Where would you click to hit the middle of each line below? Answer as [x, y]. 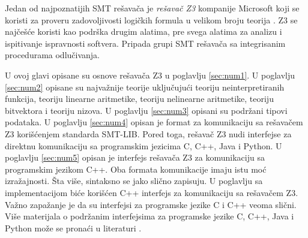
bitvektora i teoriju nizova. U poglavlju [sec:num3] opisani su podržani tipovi [146, 110]
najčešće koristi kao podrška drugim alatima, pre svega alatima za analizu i [143, 31]
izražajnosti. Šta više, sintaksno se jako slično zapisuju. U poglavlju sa [134, 181]
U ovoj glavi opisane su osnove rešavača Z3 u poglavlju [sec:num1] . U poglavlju [150, 75]
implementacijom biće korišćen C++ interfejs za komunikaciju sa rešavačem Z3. [152, 192]
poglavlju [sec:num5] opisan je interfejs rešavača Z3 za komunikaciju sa [135, 157]
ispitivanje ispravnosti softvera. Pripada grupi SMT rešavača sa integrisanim [145, 43]
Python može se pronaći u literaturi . [73, 228]
